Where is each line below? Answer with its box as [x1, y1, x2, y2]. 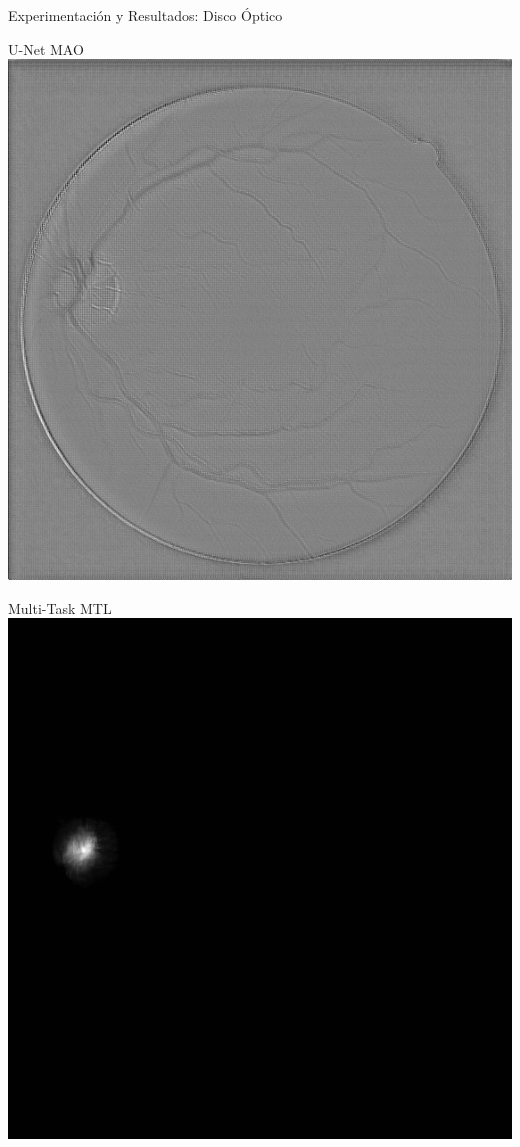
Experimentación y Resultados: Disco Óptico [8, 5, 283, 25]
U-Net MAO [8, 38, 84, 59]
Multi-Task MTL [8, 597, 112, 618]
